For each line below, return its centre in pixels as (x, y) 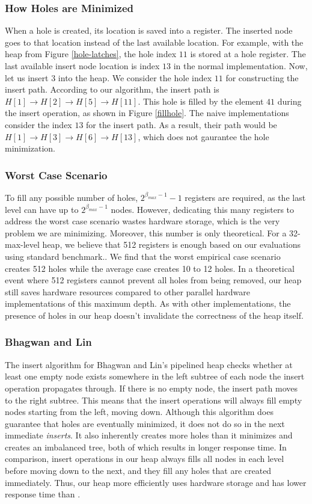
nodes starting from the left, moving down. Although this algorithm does (139, 412)
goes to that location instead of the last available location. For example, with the (154, 42)
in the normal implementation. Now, (240, 66)
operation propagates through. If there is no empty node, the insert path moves (151, 388)
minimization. (30, 148)
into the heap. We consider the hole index (135, 77)
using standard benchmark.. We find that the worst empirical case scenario (143, 256)
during (289, 101)
